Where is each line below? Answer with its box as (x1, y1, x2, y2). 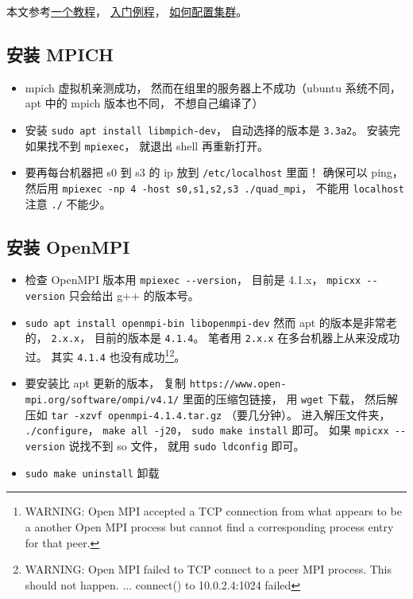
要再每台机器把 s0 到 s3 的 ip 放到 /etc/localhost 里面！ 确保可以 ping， (25, 164, 403, 181)
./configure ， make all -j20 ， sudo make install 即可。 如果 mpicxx (25, 422, 389, 438)
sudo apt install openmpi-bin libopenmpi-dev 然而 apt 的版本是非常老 (25, 313, 397, 330)
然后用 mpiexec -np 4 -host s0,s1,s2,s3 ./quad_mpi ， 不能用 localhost (25, 179, 404, 196)
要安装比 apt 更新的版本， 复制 (25, 375, 187, 391)
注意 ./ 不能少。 (25, 195, 111, 212)
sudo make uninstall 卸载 (25, 464, 160, 480)
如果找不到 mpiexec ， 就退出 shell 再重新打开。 (25, 137, 268, 154)
